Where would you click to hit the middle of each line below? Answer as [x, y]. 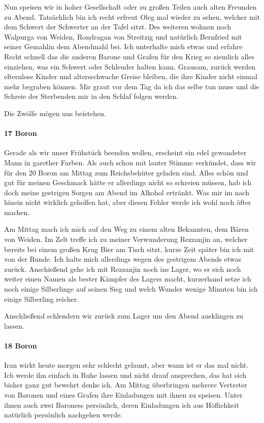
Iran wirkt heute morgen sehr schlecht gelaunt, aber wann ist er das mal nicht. [126, 365]
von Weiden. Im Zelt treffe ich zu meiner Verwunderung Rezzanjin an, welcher [126, 239]
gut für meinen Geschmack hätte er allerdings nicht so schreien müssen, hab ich [128, 182]
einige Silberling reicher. [42, 298]
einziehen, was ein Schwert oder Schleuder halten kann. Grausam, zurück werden [130, 66]
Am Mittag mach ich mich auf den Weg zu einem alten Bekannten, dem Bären [126, 229]
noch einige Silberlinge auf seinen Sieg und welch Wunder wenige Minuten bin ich [131, 289]
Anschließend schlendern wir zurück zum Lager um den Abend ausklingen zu [124, 316]
